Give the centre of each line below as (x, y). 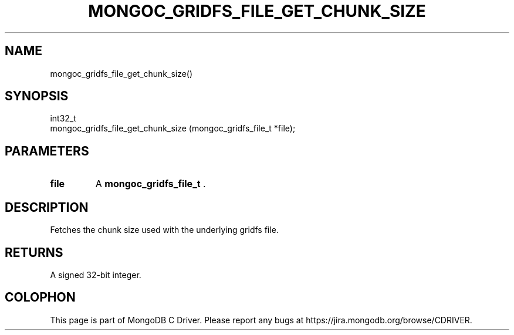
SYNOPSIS (37, 96)
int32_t (63, 119)
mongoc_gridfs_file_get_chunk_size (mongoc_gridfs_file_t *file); (173, 128)
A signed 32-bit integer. (96, 275)
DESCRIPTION (47, 207)
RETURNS (34, 252)
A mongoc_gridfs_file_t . (151, 184)
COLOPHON (40, 297)
